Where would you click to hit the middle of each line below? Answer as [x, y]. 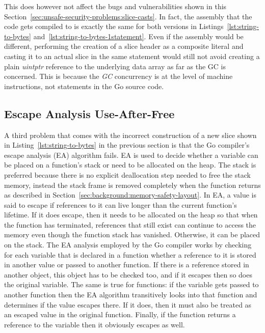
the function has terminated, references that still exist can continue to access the [130, 224]
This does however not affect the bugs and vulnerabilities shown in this [115, 6]
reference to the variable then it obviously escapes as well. [95, 324]
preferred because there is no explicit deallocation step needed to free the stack [127, 174]
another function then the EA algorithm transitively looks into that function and [131, 295]
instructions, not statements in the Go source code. [84, 86]
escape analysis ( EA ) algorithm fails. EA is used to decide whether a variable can [131, 155]
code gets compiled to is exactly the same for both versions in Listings [114, 26]
